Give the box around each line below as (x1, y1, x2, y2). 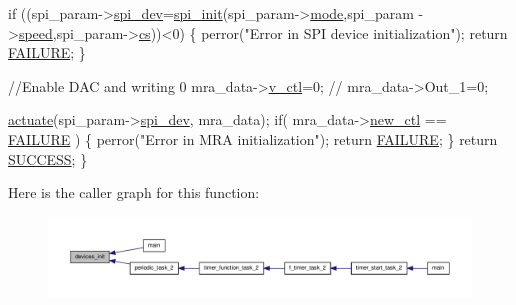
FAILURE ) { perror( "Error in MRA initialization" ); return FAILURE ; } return (8, 128, 498, 149)
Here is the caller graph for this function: (8, 182, 260, 203)
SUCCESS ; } (8, 148, 88, 169)
